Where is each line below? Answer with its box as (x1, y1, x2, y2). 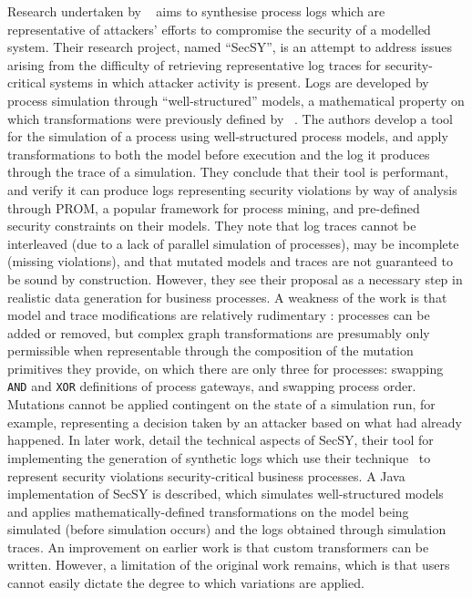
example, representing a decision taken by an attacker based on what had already (7, 412, 462, 431)
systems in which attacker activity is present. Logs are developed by (49, 73, 429, 92)
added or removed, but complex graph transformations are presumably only (7, 323, 430, 342)
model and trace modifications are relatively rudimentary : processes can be (7, 305, 430, 325)
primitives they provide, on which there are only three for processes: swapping (7, 358, 444, 377)
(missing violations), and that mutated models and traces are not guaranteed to (7, 252, 453, 271)
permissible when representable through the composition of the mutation (7, 341, 414, 360)
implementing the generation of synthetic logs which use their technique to (7, 448, 431, 467)
